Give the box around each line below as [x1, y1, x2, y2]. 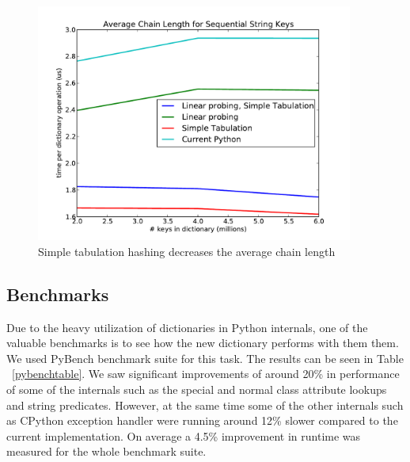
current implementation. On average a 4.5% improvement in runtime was [6, 427, 361, 444]
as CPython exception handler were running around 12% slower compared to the [6, 412, 398, 429]
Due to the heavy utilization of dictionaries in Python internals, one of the [6, 319, 368, 335]
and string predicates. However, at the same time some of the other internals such [6, 396, 404, 413]
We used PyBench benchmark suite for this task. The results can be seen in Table [6, 349, 404, 366]
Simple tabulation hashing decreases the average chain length [38, 242, 336, 259]
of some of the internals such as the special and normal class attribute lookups [6, 380, 387, 397]
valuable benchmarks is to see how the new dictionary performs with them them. [6, 334, 399, 351]
